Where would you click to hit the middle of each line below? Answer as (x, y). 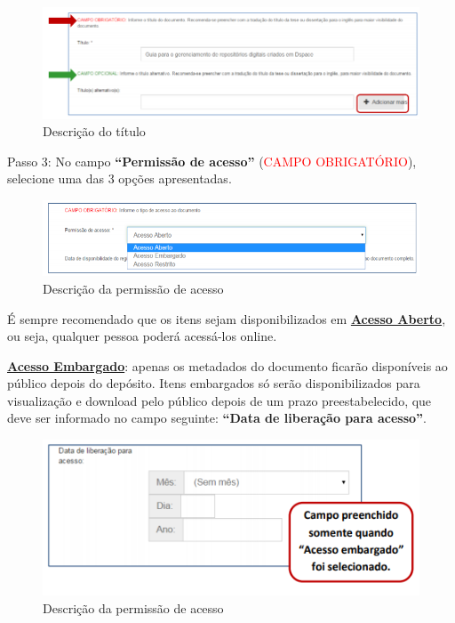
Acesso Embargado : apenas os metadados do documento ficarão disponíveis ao (227, 365)
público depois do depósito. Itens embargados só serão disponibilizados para (214, 383)
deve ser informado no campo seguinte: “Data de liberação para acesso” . (217, 418)
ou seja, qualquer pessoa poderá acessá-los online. (142, 336)
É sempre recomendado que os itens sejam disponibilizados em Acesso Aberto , (227, 318)
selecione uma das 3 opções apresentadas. (120, 178)
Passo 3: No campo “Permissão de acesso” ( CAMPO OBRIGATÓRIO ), (212, 161)
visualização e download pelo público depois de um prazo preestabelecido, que (220, 400)
